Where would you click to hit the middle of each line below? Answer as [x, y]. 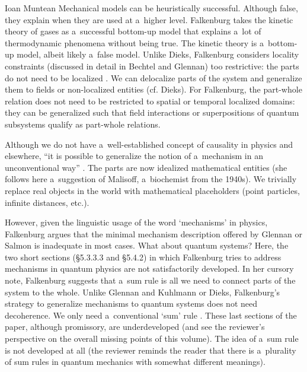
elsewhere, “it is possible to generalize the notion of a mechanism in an [134, 156]
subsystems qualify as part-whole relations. [83, 124]
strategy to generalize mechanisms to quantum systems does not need [131, 303]
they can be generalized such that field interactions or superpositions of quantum [152, 112]
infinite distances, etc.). [47, 202]
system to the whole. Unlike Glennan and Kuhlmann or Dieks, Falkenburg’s [143, 292]
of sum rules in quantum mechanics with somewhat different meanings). [135, 362]
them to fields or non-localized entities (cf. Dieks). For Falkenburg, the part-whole [153, 89]
